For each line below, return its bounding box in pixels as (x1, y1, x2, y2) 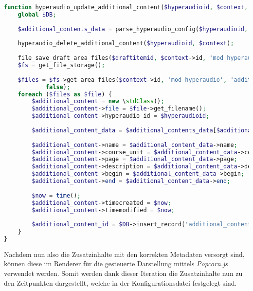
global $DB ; (18, 11, 56, 18)
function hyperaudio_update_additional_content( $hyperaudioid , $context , (4, 4, 248, 11)
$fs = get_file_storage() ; (18, 62, 105, 69)
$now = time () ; (32, 192, 81, 199)
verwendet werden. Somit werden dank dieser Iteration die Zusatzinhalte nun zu (4, 268, 243, 278)
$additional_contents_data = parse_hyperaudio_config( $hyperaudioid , (18, 25, 248, 33)
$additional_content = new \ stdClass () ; (32, 98, 164, 105)
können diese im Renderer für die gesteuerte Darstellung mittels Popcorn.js (4, 258, 228, 269)
